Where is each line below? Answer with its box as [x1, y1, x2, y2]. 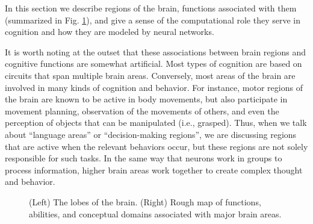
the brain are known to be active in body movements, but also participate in [5, 93, 288, 105]
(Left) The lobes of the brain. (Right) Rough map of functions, [29, 195, 261, 208]
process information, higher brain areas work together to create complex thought [5, 163, 303, 176]
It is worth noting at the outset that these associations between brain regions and [5, 45, 306, 58]
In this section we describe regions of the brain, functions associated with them [5, 2, 297, 14]
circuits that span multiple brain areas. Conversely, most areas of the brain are [5, 69, 296, 81]
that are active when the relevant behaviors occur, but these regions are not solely [5, 140, 308, 152]
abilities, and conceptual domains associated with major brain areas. [29, 207, 282, 220]
